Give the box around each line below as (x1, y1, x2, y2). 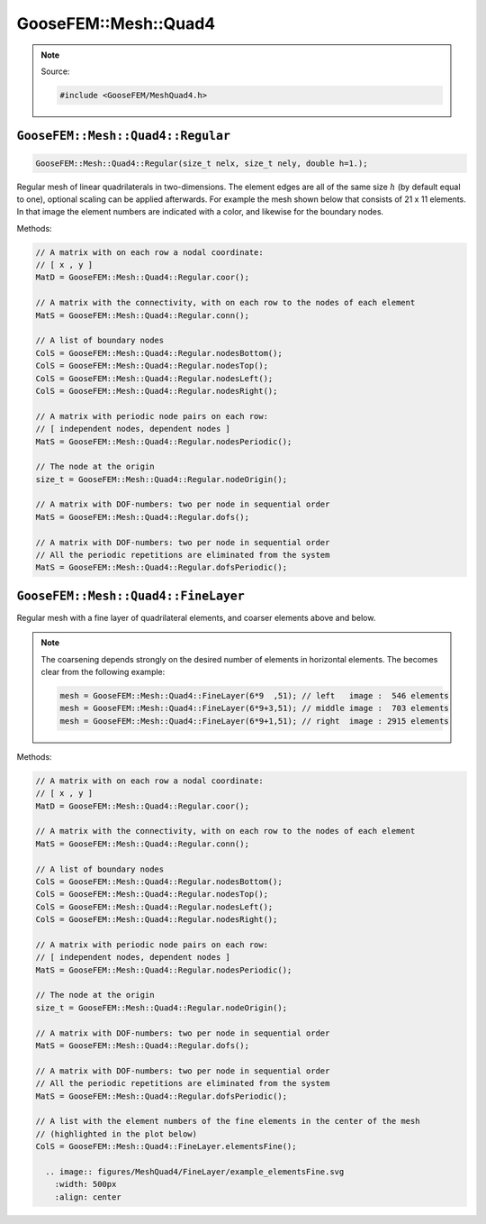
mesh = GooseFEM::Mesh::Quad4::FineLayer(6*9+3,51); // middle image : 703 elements (59, 703, 449, 714)
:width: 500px (54, 1179, 117, 1190)
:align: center (54, 1192, 121, 1202)
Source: (40, 66, 70, 77)
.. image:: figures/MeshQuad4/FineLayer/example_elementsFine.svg (45, 1166, 345, 1176)
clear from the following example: (40, 667, 166, 678)
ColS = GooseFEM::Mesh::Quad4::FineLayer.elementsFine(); (35, 1141, 297, 1152)
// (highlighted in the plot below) (35, 1128, 198, 1139)
